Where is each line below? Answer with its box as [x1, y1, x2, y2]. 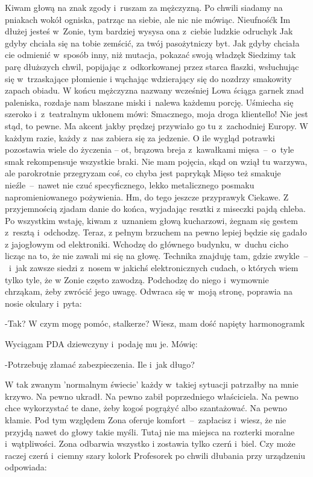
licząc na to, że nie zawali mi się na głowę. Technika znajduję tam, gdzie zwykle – [5, 249, 308, 262]
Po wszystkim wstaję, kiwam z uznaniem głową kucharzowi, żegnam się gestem [5, 214, 298, 226]
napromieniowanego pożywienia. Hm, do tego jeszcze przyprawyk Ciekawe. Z [5, 190, 289, 203]
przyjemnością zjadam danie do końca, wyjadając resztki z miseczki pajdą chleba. [5, 202, 306, 215]
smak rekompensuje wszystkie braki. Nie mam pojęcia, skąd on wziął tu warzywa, [5, 155, 308, 167]
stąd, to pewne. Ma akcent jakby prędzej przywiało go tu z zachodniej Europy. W [5, 119, 308, 132]
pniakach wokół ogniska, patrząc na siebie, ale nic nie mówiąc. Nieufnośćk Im [5, 13, 291, 25]
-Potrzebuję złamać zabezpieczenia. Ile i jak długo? [5, 357, 195, 370]
